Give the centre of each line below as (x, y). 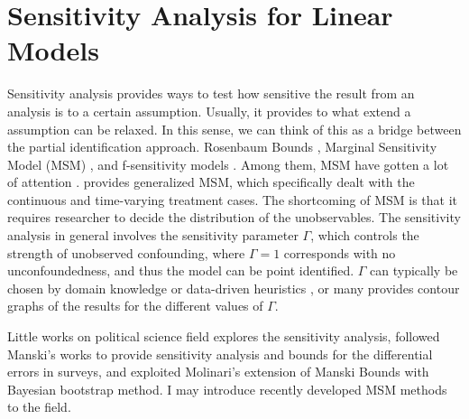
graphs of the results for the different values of (135, 306)
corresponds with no (340, 252)
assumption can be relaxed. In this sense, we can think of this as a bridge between (234, 129)
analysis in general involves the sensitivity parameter (153, 235)
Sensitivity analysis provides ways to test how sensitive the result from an (211, 93)
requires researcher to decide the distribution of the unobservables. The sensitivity (234, 217)
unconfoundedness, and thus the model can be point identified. (181, 270)
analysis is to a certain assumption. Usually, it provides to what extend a (209, 111)
